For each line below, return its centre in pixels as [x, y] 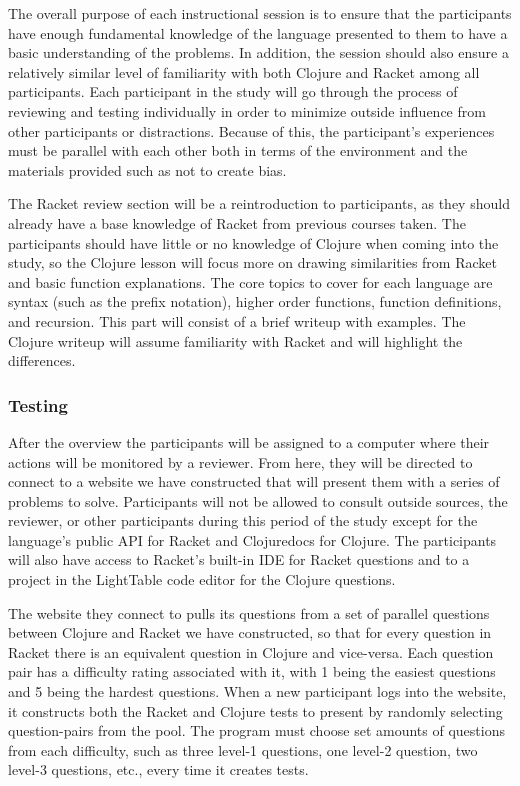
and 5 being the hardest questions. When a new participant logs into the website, [257, 691]
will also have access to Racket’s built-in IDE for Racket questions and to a [239, 559]
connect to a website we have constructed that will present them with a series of [254, 481]
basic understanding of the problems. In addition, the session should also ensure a [258, 52]
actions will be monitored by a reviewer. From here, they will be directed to [240, 461]
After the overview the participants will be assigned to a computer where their [249, 441]
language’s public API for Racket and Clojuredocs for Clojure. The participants [252, 539]
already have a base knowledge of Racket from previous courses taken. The [237, 222]
